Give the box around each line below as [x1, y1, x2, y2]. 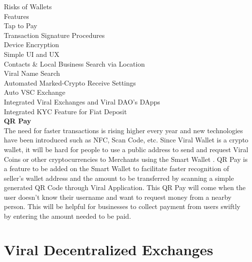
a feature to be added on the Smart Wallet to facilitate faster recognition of [4, 163, 229, 174]
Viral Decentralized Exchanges [4, 239, 213, 259]
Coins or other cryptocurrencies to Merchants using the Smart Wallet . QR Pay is [4, 154, 248, 164]
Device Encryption [4, 39, 59, 50]
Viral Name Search [4, 68, 60, 78]
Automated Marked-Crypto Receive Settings [4, 77, 136, 87]
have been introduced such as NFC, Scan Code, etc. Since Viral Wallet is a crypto [4, 135, 249, 145]
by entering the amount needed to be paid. [4, 211, 131, 221]
